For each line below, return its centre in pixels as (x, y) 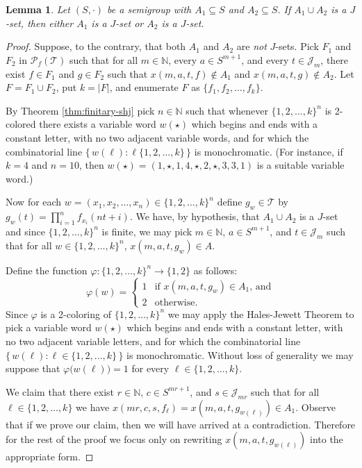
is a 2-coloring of (76, 314)
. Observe (315, 407)
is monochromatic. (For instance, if (269, 151)
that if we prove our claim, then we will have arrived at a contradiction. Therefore (181, 424)
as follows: (215, 270)
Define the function (47, 270)
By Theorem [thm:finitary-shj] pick (80, 110)
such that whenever (227, 110)
